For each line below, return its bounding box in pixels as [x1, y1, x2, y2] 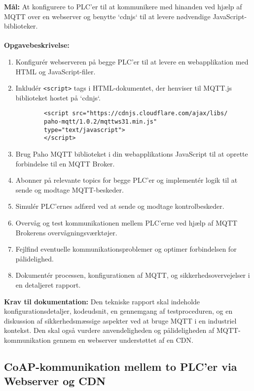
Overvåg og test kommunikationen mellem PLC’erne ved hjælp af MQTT [15, 218, 238, 228]
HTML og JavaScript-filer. [15, 66, 96, 76]
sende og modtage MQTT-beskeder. [15, 184, 124, 195]
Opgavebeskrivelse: [4, 40, 70, 50]
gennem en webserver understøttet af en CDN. [53, 334, 193, 345]
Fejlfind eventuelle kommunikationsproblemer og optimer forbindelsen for [15, 244, 237, 254]
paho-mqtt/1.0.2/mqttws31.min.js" [44, 118, 157, 126]
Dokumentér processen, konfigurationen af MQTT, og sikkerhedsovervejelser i [15, 270, 250, 280]
